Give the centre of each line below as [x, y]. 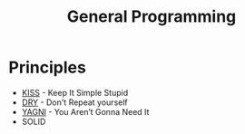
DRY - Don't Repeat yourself [74, 102]
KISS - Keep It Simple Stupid [75, 92]
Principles [48, 67]
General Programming [152, 17]
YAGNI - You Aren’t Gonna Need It [85, 111]
